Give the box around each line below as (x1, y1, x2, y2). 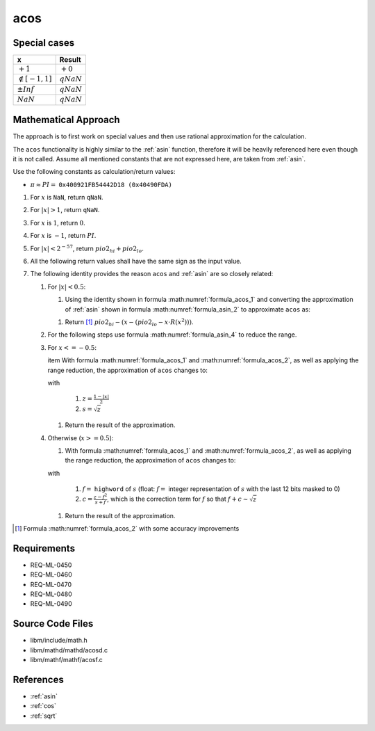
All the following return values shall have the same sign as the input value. (30, 257, 242, 266)
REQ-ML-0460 (30, 570, 72, 579)
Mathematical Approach (12, 114, 121, 126)
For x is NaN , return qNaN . (30, 193, 103, 202)
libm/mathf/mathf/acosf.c (30, 656, 103, 664)
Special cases (12, 37, 75, 49)
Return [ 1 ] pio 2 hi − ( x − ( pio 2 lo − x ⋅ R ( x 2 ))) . (65, 317, 194, 328)
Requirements (12, 543, 76, 554)
